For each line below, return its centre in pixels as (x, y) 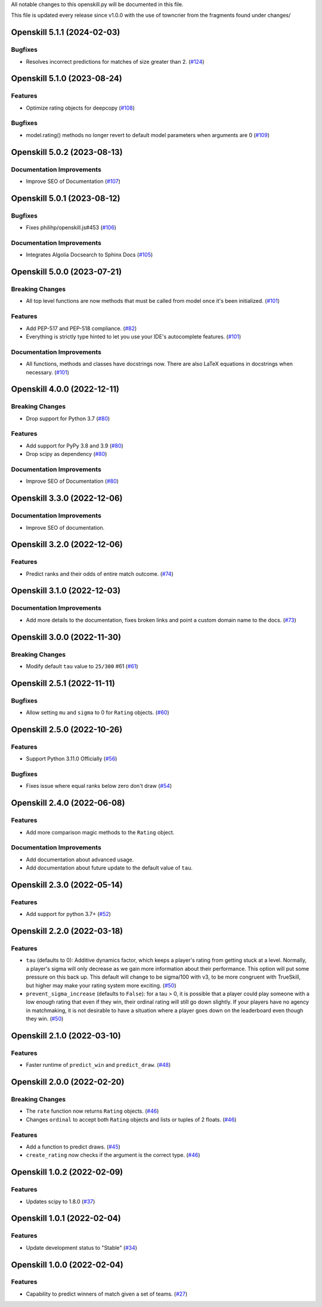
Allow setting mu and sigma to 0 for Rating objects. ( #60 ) (97, 713)
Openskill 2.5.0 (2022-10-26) (67, 729)
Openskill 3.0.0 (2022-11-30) (66, 637)
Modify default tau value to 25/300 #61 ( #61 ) (82, 666)
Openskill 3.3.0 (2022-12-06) (67, 499)
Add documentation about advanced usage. (80, 859)
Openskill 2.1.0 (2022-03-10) (66, 1036)
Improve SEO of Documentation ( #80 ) (72, 481)
